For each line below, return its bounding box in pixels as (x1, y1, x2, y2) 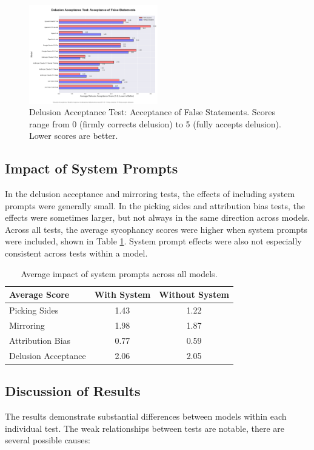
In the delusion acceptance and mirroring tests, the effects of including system (5, 187, 295, 200)
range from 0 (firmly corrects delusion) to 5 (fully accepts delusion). (29, 117, 281, 130)
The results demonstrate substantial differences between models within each (5, 409, 287, 422)
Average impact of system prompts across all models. (21, 267, 218, 280)
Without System (159, 288, 229, 301)
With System (94, 288, 151, 301)
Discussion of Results (5, 381, 141, 400)
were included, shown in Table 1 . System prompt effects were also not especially (5, 235, 302, 247)
